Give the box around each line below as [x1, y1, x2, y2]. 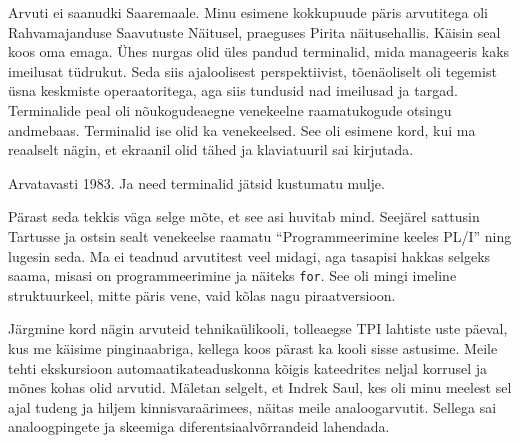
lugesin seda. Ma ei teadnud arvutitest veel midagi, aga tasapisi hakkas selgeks [8, 245, 491, 266]
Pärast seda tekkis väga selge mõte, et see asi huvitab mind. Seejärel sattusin [8, 206, 480, 227]
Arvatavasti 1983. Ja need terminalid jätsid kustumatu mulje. [8, 172, 385, 193]
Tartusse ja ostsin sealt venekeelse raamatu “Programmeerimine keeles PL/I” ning [8, 225, 512, 246]
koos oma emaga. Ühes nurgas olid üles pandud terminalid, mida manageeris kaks [8, 41, 510, 62]
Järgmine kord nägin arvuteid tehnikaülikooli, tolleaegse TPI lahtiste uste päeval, [8, 318, 508, 339]
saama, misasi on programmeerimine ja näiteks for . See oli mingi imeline [8, 265, 457, 286]
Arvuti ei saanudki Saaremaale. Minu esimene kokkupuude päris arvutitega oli [8, 2, 488, 22]
